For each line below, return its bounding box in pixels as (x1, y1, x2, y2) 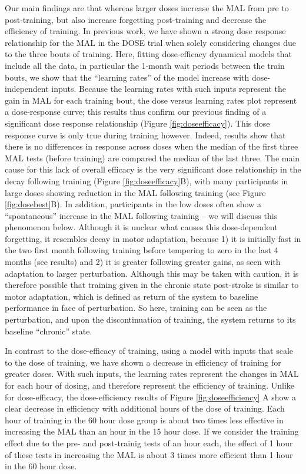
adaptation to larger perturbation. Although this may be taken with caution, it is (5, 267, 299, 279)
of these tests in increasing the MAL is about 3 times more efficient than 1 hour (5, 448, 293, 460)
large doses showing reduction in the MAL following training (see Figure (5, 186, 266, 198)
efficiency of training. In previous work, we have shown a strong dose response (5, 25, 286, 37)
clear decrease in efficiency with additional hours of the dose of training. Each (5, 402, 285, 415)
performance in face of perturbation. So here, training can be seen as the (5, 301, 267, 314)
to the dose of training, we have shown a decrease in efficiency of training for (5, 356, 281, 368)
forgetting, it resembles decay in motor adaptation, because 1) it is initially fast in (5, 232, 301, 244)
